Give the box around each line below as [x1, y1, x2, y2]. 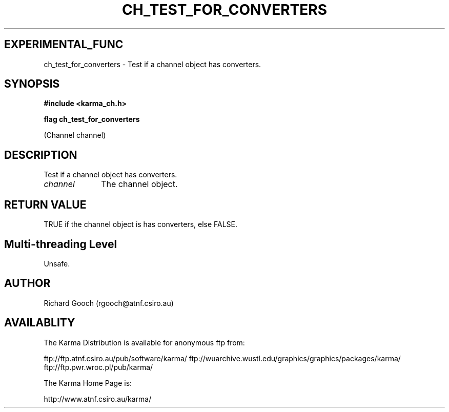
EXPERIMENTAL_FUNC [4, 38, 124, 51]
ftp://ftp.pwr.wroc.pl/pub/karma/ [44, 362, 153, 372]
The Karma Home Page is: [44, 378, 132, 387]
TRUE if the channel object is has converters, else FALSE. [44, 220, 238, 229]
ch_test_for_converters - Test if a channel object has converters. [44, 59, 261, 69]
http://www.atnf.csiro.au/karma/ [44, 394, 152, 403]
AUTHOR [4, 277, 51, 290]
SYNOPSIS [4, 77, 60, 91]
